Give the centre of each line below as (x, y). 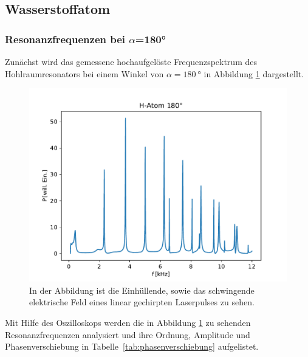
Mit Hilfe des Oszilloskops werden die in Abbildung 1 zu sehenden (128, 322)
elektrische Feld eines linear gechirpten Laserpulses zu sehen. (142, 302)
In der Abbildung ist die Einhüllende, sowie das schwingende (142, 290)
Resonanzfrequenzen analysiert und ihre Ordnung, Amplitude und (128, 334)
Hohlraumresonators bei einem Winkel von (84, 73)
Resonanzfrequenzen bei (65, 39)
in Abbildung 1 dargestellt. (254, 73)
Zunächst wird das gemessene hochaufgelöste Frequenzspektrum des (131, 61)
